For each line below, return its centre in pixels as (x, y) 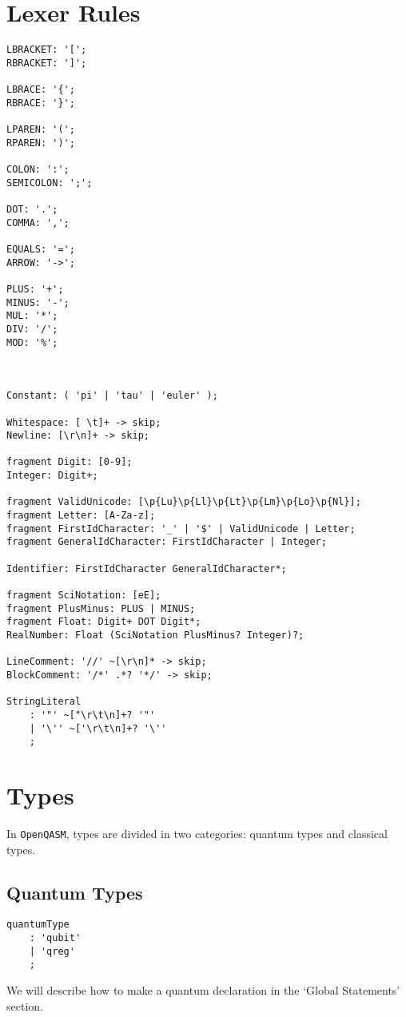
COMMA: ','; (38, 222)
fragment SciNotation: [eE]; (84, 596)
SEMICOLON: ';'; (50, 183)
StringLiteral (44, 702)
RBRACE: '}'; (41, 103)
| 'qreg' (52, 951)
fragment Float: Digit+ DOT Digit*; (104, 622)
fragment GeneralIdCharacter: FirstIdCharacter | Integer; (167, 542)
